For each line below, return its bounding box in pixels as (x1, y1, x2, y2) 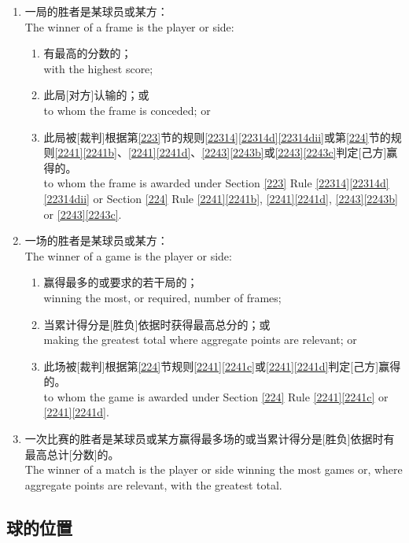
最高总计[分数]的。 (24, 445, 120, 462)
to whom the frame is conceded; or (43, 102, 211, 118)
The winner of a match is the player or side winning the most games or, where (24, 461, 403, 478)
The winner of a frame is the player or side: (24, 18, 234, 35)
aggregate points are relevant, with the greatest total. (24, 476, 282, 493)
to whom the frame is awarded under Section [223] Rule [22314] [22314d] (43, 175, 389, 191)
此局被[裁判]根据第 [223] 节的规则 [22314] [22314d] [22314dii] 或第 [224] (43, 128, 369, 145)
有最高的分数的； (43, 45, 132, 61)
